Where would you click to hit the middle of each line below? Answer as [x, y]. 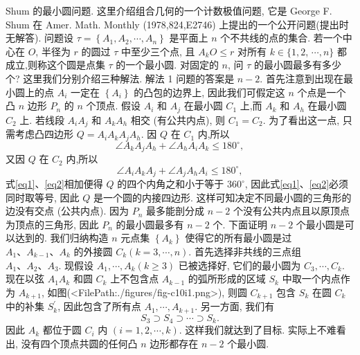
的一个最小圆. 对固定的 [167, 65]
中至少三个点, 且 [158, 51]
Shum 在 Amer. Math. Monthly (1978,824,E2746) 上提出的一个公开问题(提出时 [177, 24]
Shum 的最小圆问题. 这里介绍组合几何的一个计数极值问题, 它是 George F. [169, 10]
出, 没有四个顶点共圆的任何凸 [72, 343]
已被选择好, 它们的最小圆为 [240, 265]
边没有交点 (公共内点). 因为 [67, 211]
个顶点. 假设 [114, 106]
